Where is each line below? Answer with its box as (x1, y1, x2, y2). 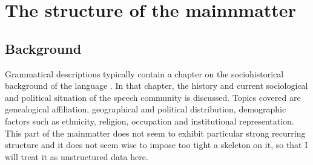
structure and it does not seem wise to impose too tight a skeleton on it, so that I (5, 138, 308, 151)
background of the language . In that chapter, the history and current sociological (5, 79, 308, 92)
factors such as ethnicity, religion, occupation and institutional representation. (5, 114, 294, 127)
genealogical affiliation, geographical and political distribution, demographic (5, 103, 286, 115)
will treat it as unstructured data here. (5, 150, 148, 163)
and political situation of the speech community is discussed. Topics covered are (5, 91, 301, 103)
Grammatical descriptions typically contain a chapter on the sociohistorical (5, 67, 284, 80)
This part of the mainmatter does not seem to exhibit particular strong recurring (5, 126, 306, 139)
